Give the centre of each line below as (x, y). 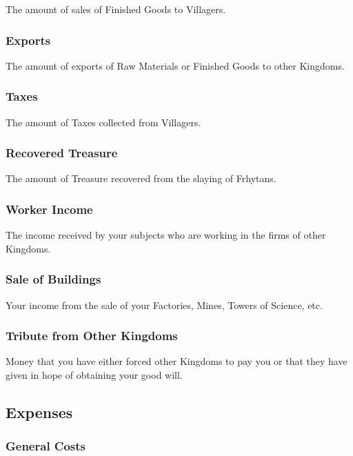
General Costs (46, 446)
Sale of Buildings (53, 279)
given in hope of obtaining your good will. (94, 375)
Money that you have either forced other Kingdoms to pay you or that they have (176, 361)
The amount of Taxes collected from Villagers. (103, 122)
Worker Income (49, 209)
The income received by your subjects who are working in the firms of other (166, 235)
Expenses (39, 412)
